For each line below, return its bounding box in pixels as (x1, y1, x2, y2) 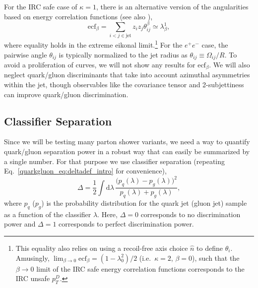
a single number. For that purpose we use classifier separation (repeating (4, 156, 225, 166)
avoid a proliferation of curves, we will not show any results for (4, 59, 195, 70)
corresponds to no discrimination (140, 209, 241, 219)
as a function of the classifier (4, 209, 91, 219)
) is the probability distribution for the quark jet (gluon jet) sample (41, 197, 247, 208)
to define (196, 242, 223, 253)
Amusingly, (15, 252, 50, 263)
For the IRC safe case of (4, 1, 77, 11)
